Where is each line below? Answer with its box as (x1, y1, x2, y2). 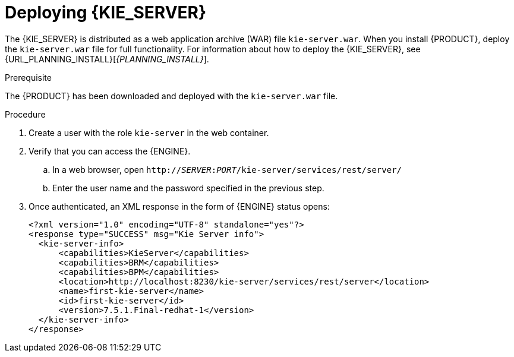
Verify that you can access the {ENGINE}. (29, 146, 191, 156)
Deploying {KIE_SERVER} (5, 2, 207, 23)
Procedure (5, 109, 46, 119)
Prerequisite (5, 72, 52, 83)
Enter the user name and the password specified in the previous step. (52, 182, 324, 193)
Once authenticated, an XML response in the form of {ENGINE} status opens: (29, 201, 330, 211)
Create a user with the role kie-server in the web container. (29, 127, 269, 138)
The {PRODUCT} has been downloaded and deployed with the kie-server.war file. (5, 90, 338, 101)
